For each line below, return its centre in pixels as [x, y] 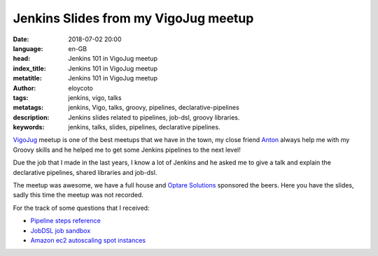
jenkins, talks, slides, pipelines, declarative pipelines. [144, 127]
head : [22, 59]
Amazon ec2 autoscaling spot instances [88, 240]
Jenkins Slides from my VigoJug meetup [133, 18]
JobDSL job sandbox [61, 230]
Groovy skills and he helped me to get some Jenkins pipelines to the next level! [127, 150]
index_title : [30, 68]
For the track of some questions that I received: [81, 208]
